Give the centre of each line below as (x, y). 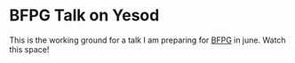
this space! (29, 49)
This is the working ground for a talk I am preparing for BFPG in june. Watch (147, 40)
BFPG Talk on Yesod (84, 16)
